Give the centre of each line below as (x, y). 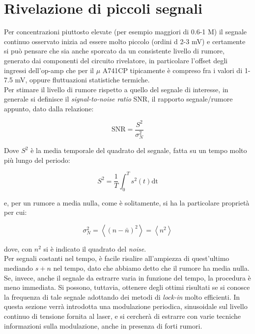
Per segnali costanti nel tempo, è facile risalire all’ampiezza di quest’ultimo (117, 258)
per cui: (15, 212)
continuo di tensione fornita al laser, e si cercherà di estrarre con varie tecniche (123, 316)
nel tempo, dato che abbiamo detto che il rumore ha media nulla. (151, 268)
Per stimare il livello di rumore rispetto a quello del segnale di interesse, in (116, 89)
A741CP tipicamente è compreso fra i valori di (172, 70)
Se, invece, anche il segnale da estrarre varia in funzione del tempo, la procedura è (127, 277)
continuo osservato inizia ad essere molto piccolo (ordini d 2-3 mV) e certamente (125, 41)
